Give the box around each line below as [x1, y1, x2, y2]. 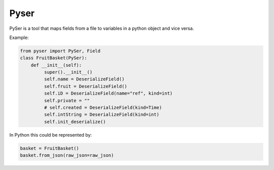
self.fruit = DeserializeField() [44, 83, 127, 89]
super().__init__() [44, 69, 93, 75]
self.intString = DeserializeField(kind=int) [44, 112, 159, 117]
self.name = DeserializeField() [44, 76, 125, 82]
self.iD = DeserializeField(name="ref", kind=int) [44, 91, 173, 96]
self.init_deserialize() [44, 119, 106, 124]
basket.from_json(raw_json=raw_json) [20, 152, 114, 158]
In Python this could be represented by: [9, 132, 92, 138]
